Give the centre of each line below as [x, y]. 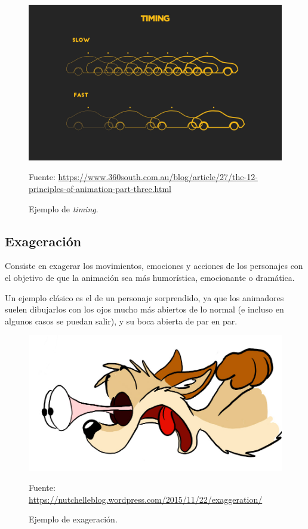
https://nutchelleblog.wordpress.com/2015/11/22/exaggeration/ [146, 499]
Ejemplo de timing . [64, 208]
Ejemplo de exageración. [73, 519]
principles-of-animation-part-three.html [100, 189]
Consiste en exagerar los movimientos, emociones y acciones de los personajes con [154, 266]
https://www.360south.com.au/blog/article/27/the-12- [158, 177]
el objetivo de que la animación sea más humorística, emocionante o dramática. [150, 278]
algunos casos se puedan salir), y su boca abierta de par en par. [121, 321]
